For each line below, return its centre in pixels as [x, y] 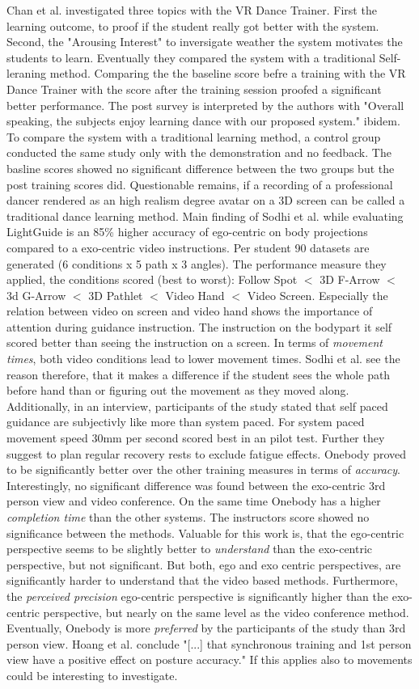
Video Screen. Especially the [317, 295]
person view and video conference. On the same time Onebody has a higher [194, 501]
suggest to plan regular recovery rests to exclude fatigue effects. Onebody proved [207, 453]
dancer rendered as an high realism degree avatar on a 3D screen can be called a [206, 200]
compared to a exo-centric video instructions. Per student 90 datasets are [188, 247]
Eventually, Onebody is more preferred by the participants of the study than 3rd [206, 628]
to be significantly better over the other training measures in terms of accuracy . [203, 469]
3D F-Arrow [350, 279]
